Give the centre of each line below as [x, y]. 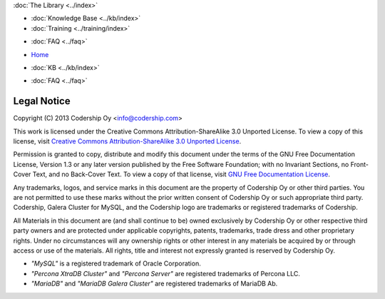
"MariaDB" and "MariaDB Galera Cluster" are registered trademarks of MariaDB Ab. [154, 284]
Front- [359, 164]
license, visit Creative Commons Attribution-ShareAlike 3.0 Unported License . [127, 141]
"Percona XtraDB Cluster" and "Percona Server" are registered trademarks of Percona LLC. [166, 273]
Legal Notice [42, 101]
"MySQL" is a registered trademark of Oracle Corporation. [116, 263]
